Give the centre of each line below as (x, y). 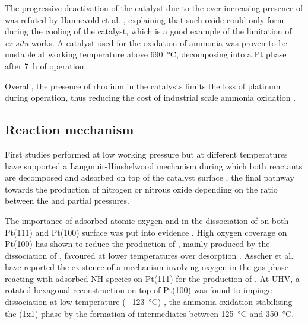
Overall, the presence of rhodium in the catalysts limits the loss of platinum (143, 86)
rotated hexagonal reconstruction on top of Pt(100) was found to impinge (139, 290)
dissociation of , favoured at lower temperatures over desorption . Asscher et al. (149, 255)
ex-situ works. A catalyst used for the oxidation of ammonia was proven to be (146, 42)
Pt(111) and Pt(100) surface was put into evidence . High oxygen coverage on (146, 232)
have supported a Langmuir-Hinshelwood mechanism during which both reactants (154, 166)
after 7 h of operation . (47, 65)
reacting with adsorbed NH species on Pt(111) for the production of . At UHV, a (152, 278)
